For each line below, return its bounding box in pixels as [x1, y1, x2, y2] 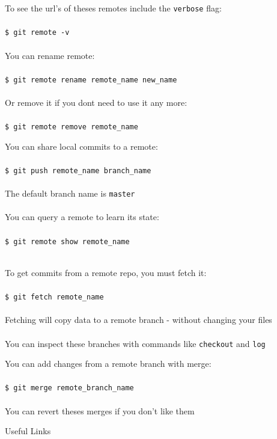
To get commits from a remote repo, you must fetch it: [5, 266, 207, 278]
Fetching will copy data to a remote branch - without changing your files [5, 313, 272, 326]
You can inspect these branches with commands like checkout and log [5, 337, 266, 349]
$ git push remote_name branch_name [5, 166, 151, 175]
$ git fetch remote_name [5, 293, 104, 302]
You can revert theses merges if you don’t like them [5, 404, 195, 417]
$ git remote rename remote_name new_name [5, 75, 177, 84]
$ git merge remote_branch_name [5, 384, 134, 393]
